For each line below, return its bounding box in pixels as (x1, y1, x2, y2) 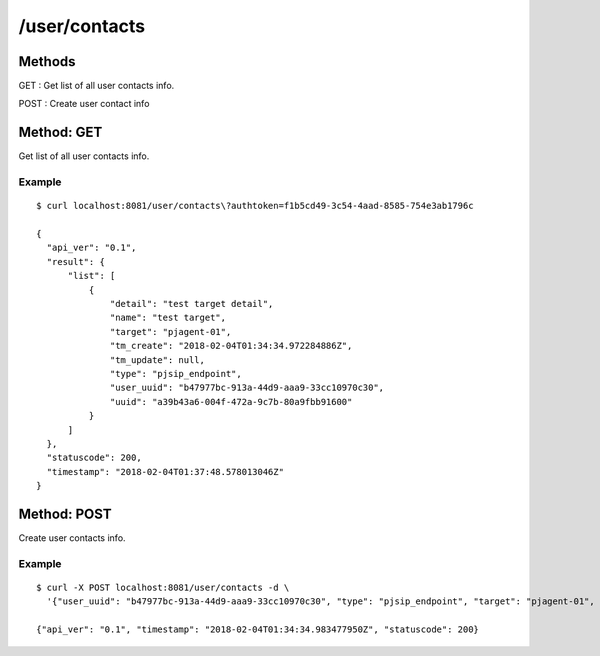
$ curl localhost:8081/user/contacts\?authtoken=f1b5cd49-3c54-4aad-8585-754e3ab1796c (36, 200, 474, 212)
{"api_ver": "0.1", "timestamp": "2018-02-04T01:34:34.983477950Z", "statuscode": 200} (36, 624, 480, 635)
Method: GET (18, 124, 103, 141)
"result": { (46, 256, 105, 267)
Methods (18, 53, 76, 70)
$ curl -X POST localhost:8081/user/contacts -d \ (36, 581, 290, 593)
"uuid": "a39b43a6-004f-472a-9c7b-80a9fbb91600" (110, 396, 353, 407)
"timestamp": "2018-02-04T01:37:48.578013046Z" (46, 466, 285, 477)
